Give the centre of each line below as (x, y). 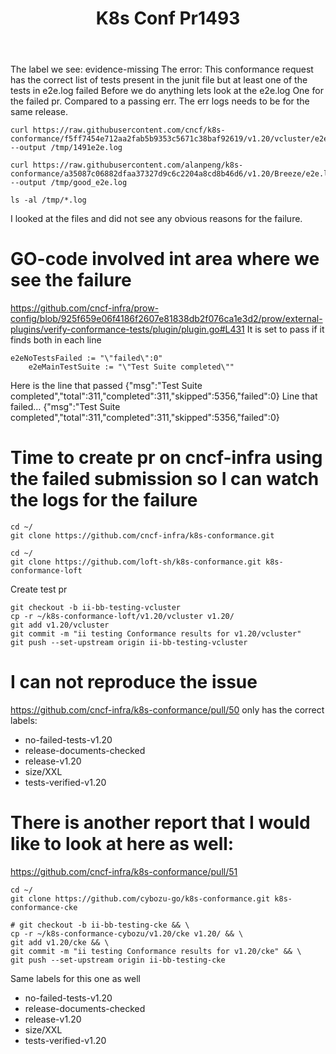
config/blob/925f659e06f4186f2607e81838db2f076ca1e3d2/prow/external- (166, 319)
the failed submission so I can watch (165, 479)
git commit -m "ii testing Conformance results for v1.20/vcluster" (156, 634)
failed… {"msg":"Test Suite (65, 407)
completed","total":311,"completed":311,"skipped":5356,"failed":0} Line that (164, 396)
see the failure (71, 280)
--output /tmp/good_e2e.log (69, 183)
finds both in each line (56, 340)
